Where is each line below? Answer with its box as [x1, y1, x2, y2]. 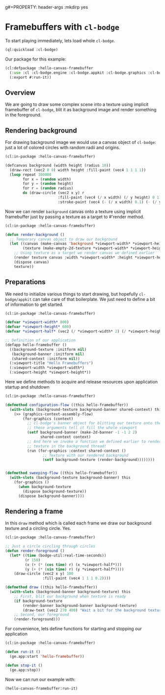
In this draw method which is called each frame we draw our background [5, 520, 152, 526]
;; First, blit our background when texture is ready [14, 594, 126, 599]
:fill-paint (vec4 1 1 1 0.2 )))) [42, 576, 111, 581]
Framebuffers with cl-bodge [5, 22, 119, 33]
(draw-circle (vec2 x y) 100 [14, 571, 74, 576]
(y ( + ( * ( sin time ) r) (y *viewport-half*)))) [25, 566, 124, 572]
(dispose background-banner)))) [18, 494, 84, 498]
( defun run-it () [5, 650, 41, 655]
